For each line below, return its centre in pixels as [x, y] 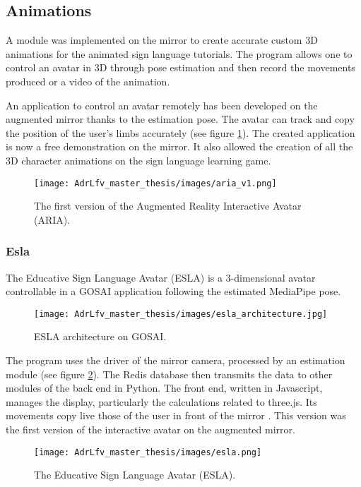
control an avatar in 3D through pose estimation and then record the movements [180, 67]
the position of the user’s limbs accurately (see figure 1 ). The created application [180, 132]
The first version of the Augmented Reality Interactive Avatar [168, 206]
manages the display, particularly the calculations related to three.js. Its [161, 401]
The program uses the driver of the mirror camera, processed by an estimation [176, 360]
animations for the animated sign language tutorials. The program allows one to [179, 53]
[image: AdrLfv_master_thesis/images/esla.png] [148, 452]
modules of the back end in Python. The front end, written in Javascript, [164, 388]
